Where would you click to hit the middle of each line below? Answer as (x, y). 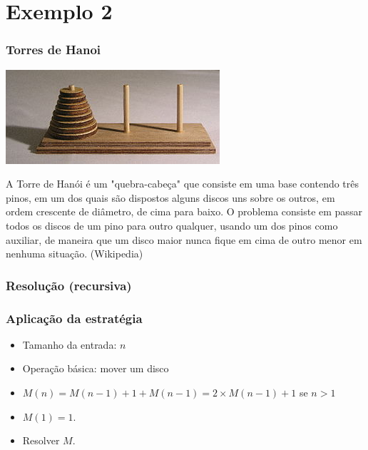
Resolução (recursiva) (69, 285)
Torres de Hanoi (53, 50)
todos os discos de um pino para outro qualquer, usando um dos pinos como (172, 225)
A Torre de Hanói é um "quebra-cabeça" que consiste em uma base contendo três (183, 184)
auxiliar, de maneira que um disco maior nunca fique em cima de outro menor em (184, 239)
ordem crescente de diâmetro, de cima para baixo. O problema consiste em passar (184, 211)
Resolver (41, 440)
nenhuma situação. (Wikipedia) (75, 254)
